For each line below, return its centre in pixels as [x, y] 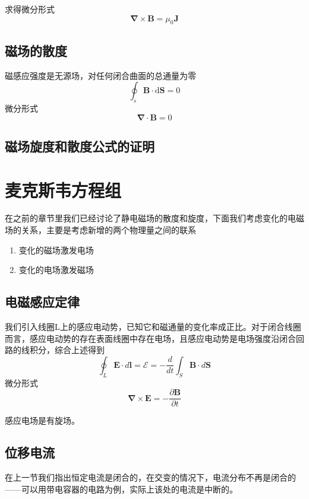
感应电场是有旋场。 [42, 420]
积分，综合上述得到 [67, 350]
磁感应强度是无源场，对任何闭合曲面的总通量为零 [100, 75]
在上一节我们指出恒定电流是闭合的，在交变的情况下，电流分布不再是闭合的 [150, 477]
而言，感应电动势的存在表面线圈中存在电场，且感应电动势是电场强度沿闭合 [150, 338]
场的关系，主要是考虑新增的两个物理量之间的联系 [100, 230]
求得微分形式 [30, 9]
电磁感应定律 [42, 302]
